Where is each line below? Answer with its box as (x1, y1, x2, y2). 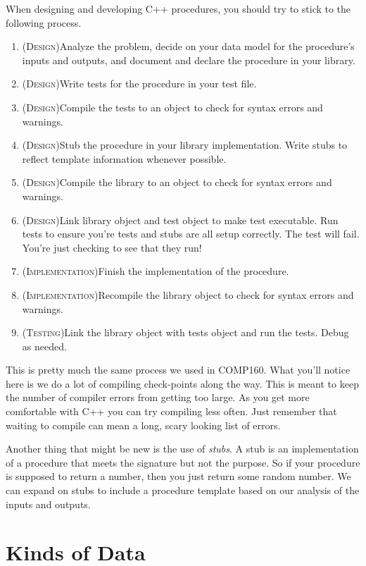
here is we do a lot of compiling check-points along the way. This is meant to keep (6, 376, 359, 390)
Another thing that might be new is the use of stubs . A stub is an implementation (6, 441, 359, 456)
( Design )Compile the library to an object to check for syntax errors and (22, 175, 332, 190)
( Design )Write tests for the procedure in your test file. (22, 76, 257, 91)
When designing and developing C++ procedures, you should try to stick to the (6, 1, 351, 16)
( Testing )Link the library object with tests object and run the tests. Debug (22, 325, 349, 340)
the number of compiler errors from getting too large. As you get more (6, 390, 310, 405)
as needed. (22, 338, 67, 353)
